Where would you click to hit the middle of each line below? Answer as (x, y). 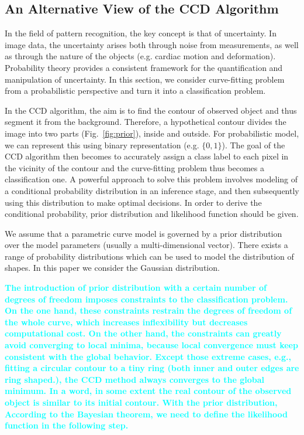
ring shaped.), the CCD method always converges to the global (134, 379)
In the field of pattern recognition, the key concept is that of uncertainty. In (141, 33)
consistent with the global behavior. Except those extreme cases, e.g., (148, 356)
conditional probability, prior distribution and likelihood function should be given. (152, 214)
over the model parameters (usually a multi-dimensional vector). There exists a (146, 245)
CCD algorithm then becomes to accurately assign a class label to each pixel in (147, 156)
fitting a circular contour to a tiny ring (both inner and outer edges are (152, 368)
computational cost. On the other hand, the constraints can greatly (143, 333)
